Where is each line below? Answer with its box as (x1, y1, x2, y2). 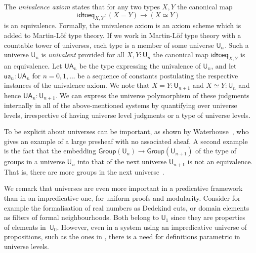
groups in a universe (4, 156, 65, 167)
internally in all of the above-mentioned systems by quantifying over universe (4, 100, 237, 110)
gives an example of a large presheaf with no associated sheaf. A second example (4, 136, 248, 146)
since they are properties (171, 212, 246, 222)
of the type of (195, 145, 237, 156)
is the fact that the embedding (4, 145, 96, 156)
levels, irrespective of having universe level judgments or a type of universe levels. (4, 109, 251, 120)
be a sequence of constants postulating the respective (77, 70, 238, 80)
